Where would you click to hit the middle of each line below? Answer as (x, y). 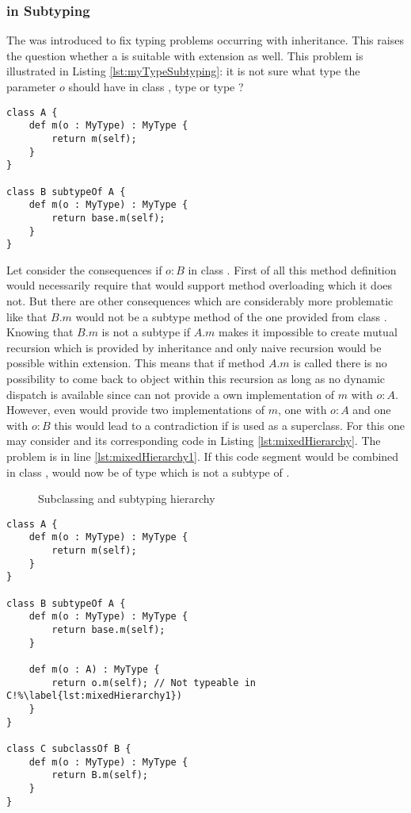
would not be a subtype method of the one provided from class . (231, 316)
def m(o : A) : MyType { (94, 669)
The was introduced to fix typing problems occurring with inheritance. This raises (205, 40)
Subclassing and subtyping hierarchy (127, 499)
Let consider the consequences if (84, 269)
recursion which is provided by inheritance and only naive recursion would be (194, 347)
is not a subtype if (146, 332)
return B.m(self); (100, 775)
